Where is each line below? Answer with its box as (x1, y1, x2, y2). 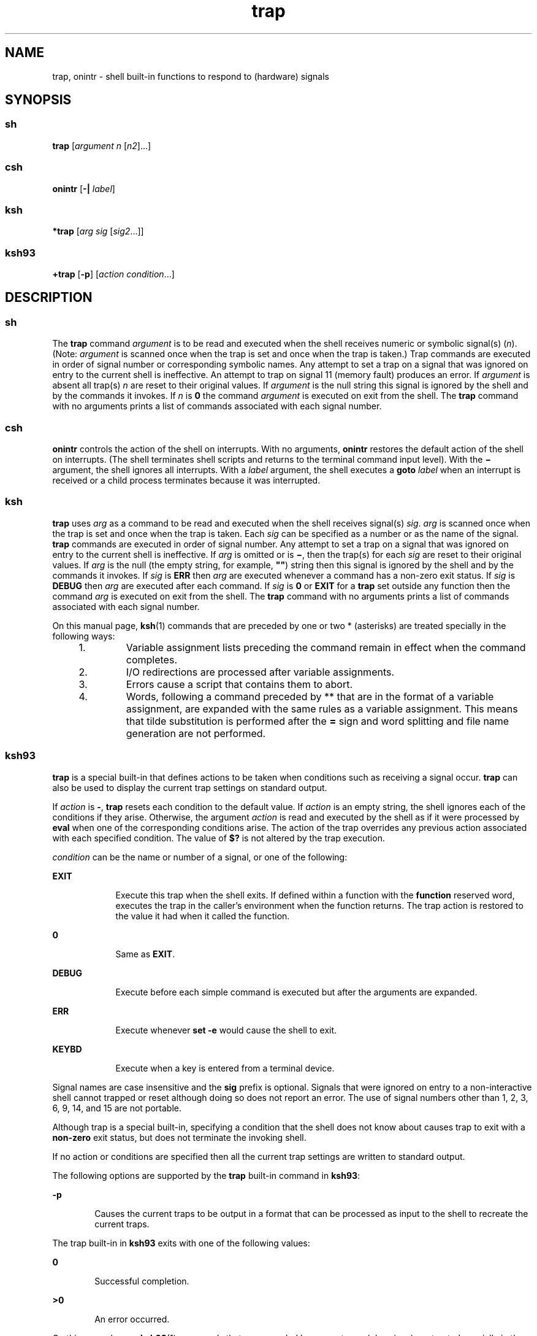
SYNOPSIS (5, 92, 72, 108)
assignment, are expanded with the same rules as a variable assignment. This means (126, 702, 518, 715)
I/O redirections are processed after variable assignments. (126, 665, 395, 678)
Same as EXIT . (115, 948, 175, 959)
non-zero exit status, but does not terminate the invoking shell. (52, 1132, 307, 1143)
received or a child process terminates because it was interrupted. (52, 475, 321, 486)
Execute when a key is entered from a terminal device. (115, 1062, 335, 1073)
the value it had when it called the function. (115, 910, 290, 921)
